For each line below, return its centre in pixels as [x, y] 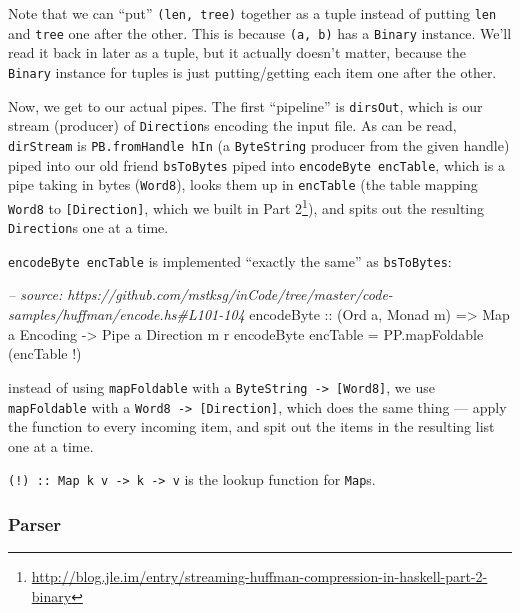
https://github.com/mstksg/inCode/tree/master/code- [230, 294]
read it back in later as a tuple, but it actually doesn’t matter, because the [237, 52]
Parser [35, 523]
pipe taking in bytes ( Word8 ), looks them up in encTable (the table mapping [243, 184]
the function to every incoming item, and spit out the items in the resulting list [251, 426]
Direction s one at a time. [88, 227]
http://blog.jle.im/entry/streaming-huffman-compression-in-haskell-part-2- [259, 576]
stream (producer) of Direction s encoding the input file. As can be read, [232, 125]
